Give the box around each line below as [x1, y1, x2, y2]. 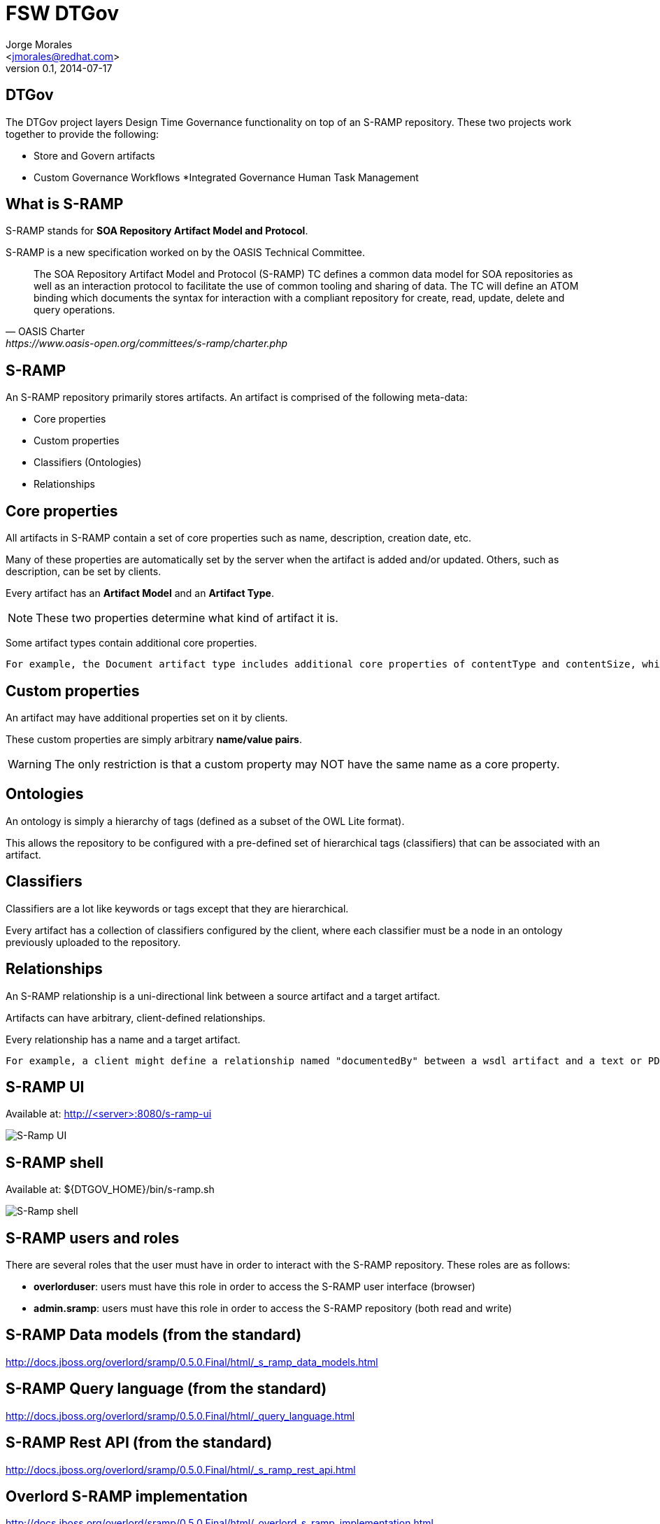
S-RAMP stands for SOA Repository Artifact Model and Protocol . [6, 225, 308, 237]
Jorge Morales [6, 38, 73, 50]
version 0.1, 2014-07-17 [6, 62, 113, 74]
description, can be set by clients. [6, 565, 162, 578]
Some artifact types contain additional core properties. [6, 637, 257, 649]
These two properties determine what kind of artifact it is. [36, 611, 338, 626]
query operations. [34, 304, 115, 316]
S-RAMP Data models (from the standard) [6, 1326, 302, 1344]
